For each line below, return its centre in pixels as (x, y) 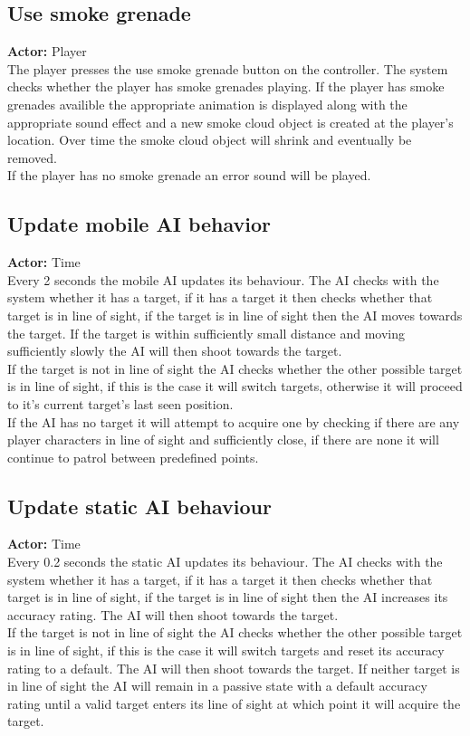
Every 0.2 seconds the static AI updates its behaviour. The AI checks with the (225, 562)
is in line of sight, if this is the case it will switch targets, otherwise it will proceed (235, 386)
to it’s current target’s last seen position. (120, 403)
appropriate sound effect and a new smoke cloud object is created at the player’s (230, 122)
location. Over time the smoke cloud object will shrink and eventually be (210, 140)
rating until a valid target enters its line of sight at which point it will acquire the (234, 703)
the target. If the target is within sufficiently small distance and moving (206, 333)
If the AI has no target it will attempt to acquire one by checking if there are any (234, 421)
